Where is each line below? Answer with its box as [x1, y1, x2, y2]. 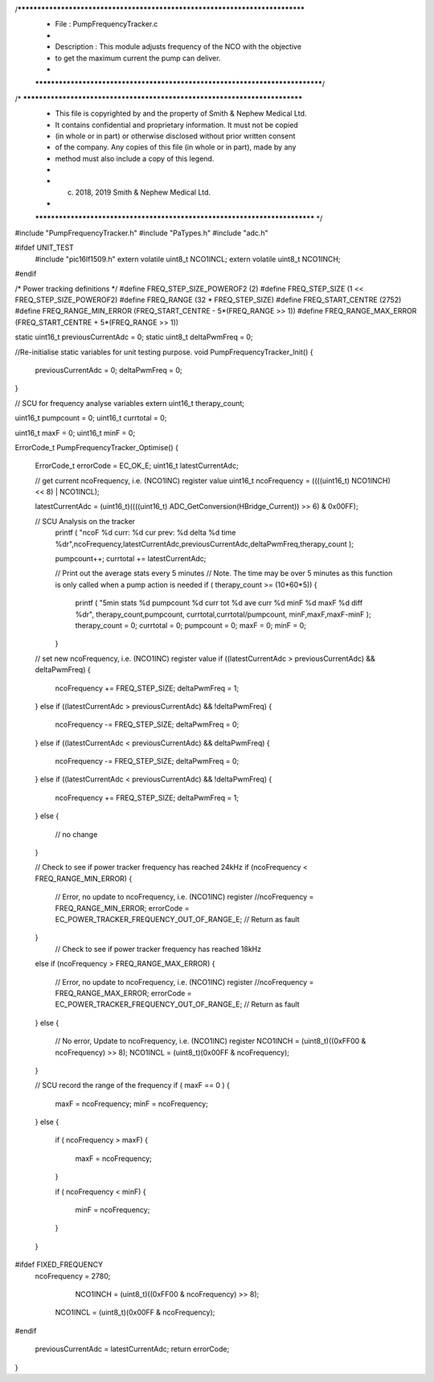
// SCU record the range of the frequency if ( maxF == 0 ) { [35, 1081, 231, 1090]
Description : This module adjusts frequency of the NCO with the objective [55, 42, 301, 51]
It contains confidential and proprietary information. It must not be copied [55, 120, 298, 129]
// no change [55, 829, 98, 839]
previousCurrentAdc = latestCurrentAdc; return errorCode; [35, 1344, 230, 1354]
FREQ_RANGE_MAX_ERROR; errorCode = [55, 988, 192, 998]
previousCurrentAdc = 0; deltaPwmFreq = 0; [35, 365, 182, 375]
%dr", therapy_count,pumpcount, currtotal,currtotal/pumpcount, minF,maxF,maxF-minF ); [75, 609, 371, 619]
